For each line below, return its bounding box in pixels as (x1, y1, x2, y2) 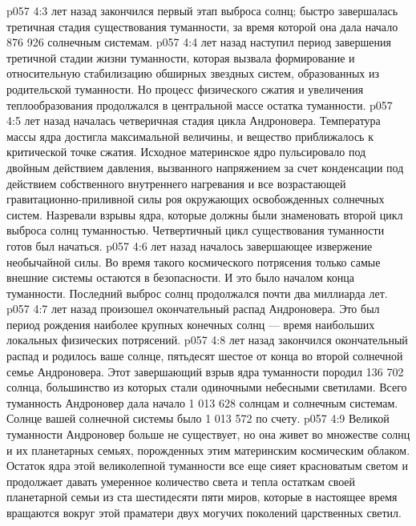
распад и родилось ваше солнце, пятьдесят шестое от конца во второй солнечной (6, 347, 403, 364)
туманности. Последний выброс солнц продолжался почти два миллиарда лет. (6, 284, 388, 301)
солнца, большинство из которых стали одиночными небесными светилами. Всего (6, 379, 407, 396)
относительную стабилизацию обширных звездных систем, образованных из (6, 65, 379, 82)
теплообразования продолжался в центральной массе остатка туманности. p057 (6, 96, 393, 113)
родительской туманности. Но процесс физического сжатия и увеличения (6, 80, 364, 97)
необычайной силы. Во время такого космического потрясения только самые (6, 253, 381, 270)
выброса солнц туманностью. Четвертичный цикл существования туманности (6, 222, 385, 239)
